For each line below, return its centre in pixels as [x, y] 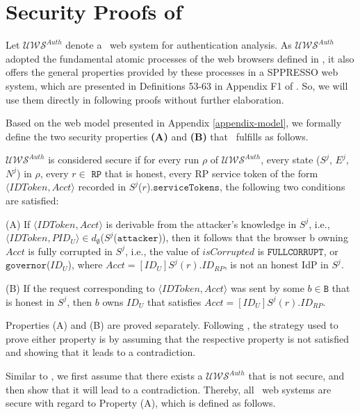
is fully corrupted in [70, 251]
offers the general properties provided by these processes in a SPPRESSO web [172, 72]
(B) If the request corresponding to [80, 288]
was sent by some [267, 288]
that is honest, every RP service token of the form [211, 173]
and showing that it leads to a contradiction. [101, 352]
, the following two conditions [282, 187]
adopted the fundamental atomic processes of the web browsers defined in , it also [180, 58]
